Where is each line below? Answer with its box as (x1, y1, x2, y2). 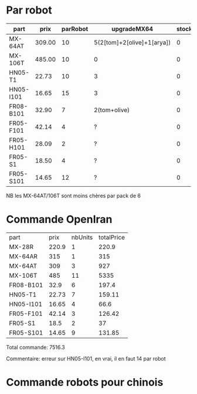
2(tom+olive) (93, 106, 130, 114)
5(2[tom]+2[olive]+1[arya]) (93, 38, 171, 46)
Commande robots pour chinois (6, 376, 164, 389)
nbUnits (71, 233, 93, 241)
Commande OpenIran (6, 213, 113, 226)
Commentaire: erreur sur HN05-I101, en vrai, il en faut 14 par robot (6, 355, 166, 362)
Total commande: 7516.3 (6, 344, 66, 351)
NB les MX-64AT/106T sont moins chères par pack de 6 (6, 192, 141, 199)
